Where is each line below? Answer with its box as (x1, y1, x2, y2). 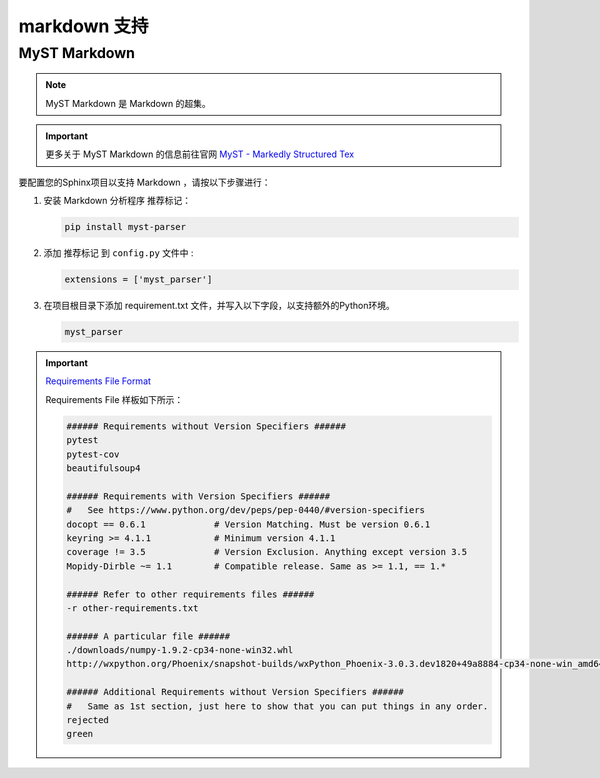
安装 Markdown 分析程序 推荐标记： (43, 195, 192, 207)
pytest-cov (66, 448, 120, 460)
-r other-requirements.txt (66, 602, 199, 614)
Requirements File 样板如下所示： (45, 393, 184, 405)
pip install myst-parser (64, 221, 187, 233)
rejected (66, 715, 110, 726)
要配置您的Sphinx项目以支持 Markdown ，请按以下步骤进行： (18, 176, 271, 188)
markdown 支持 (18, 15, 149, 37)
